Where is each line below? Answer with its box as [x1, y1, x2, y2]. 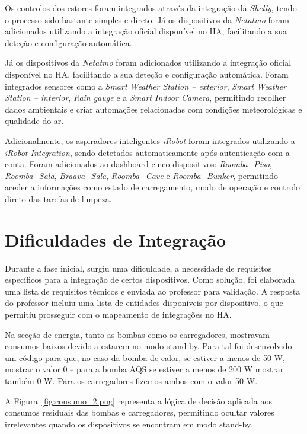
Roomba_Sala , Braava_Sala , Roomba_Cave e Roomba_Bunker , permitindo [5, 169, 279, 181]
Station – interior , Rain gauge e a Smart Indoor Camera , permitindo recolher [5, 91, 286, 104]
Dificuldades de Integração [5, 227, 226, 251]
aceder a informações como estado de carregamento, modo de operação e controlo [5, 181, 300, 193]
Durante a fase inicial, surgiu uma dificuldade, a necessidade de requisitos [5, 261, 272, 274]
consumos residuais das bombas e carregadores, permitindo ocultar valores [5, 406, 274, 419]
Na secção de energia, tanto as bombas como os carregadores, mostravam [5, 328, 270, 340]
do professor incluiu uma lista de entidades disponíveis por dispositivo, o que [5, 296, 283, 309]
